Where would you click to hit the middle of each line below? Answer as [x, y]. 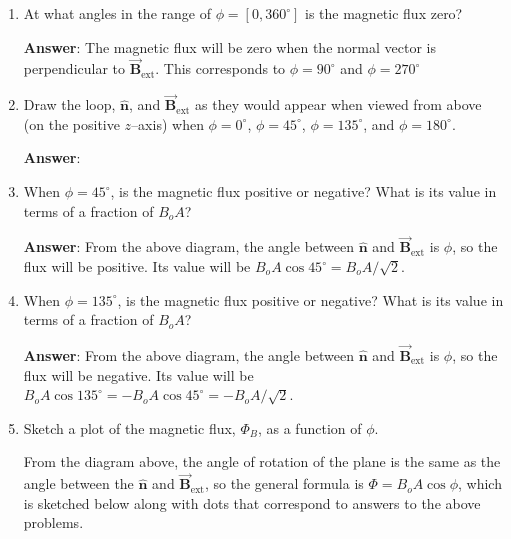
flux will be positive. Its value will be [137, 266]
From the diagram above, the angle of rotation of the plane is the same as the [262, 461]
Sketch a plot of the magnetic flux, [129, 427]
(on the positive [71, 123]
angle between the [78, 483]
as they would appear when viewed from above [338, 104]
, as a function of [309, 427]
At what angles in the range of [117, 13]
